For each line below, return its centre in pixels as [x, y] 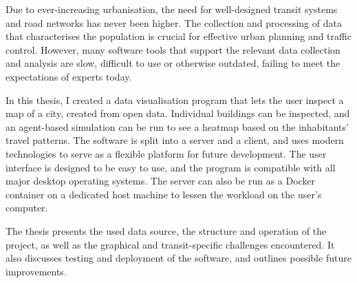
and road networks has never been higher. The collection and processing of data [174, 22]
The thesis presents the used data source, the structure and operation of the [166, 230]
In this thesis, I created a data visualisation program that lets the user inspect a [175, 99]
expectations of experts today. [69, 76]
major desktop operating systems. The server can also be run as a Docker [161, 181]
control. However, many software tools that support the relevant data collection [173, 49]
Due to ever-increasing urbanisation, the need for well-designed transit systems [172, 9]
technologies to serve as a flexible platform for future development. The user [166, 153]
